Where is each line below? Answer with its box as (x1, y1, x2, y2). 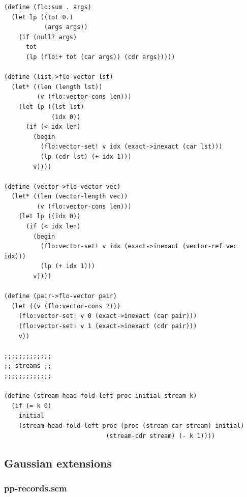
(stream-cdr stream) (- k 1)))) (106, 432, 215, 440)
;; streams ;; (4, 362, 52, 370)
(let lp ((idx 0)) (18, 213, 81, 220)
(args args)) (44, 23, 88, 31)
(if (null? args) (18, 33, 77, 41)
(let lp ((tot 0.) (11, 13, 74, 21)
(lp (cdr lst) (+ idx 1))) (40, 153, 132, 160)
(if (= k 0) (11, 402, 52, 410)
